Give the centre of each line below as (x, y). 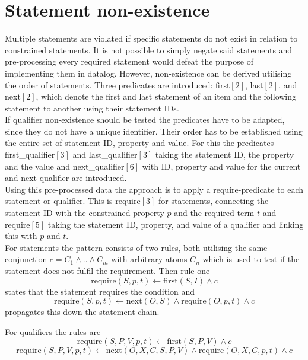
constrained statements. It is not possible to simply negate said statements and (149, 50)
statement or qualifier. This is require (73, 201)
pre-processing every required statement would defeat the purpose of (129, 61)
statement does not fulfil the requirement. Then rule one (107, 270)
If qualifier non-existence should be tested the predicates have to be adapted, (145, 120)
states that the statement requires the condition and (100, 291)
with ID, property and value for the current (221, 166)
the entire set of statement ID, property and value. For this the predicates (139, 143)
